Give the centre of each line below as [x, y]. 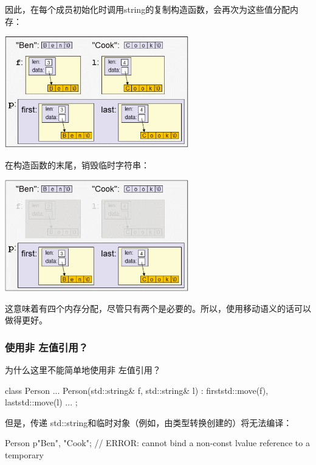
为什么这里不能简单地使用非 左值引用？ [83, 370]
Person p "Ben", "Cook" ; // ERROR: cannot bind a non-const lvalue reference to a [157, 443]
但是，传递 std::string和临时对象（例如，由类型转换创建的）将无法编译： [149, 422]
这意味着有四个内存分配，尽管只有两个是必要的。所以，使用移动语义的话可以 [158, 308]
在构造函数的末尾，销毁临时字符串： [77, 164]
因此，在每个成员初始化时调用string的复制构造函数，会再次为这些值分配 [148, 9]
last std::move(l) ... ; [41, 402]
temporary [24, 454]
